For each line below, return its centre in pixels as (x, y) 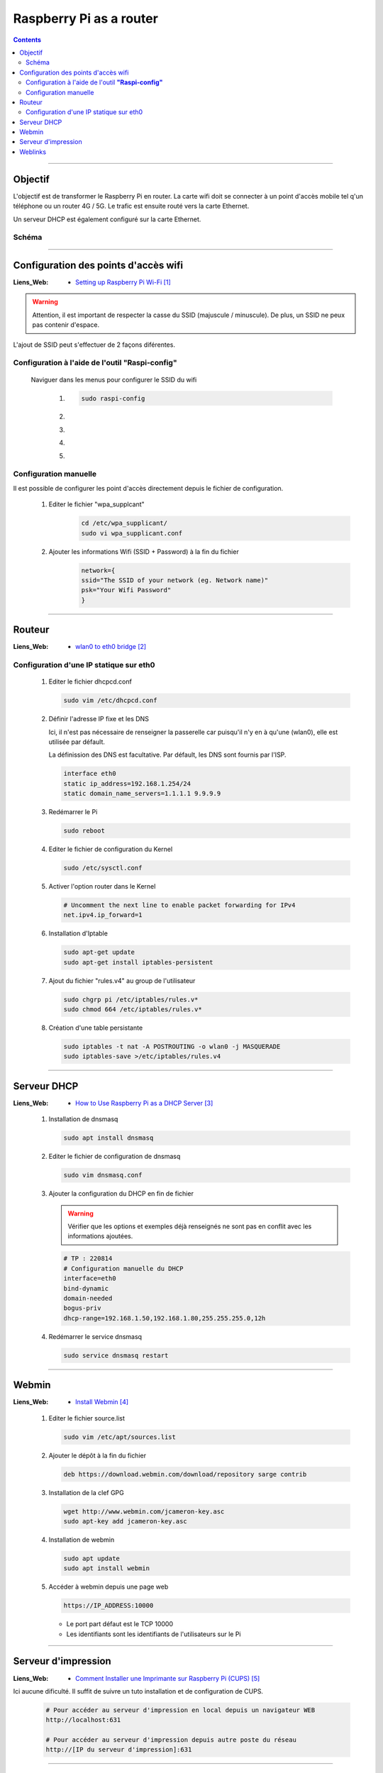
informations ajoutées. (100, 1236)
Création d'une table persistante (96, 1028)
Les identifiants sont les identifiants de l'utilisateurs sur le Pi (154, 1634)
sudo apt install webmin (107, 1568)
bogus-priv (82, 1308)
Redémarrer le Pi (73, 812)
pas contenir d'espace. (66, 325)
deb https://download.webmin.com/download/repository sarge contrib (185, 1474)
